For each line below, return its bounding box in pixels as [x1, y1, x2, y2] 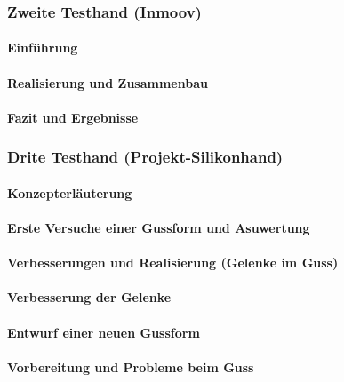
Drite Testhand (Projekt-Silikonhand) [7, 146, 284, 168]
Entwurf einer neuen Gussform [7, 322, 200, 341]
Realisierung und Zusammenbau [7, 73, 208, 92]
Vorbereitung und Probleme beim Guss [7, 357, 254, 376]
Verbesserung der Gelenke [7, 288, 172, 306]
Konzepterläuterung [7, 183, 132, 202]
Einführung [7, 38, 78, 57]
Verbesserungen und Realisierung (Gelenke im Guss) [7, 253, 339, 272]
